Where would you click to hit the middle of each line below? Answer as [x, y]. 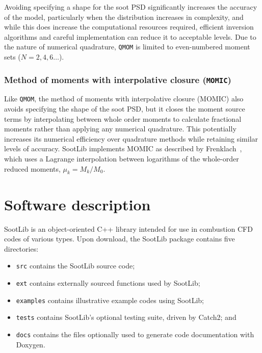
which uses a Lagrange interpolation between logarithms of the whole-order [122, 159]
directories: [21, 248]
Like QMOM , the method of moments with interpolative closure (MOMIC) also [124, 99]
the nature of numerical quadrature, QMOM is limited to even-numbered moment [127, 47]
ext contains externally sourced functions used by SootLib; [108, 282]
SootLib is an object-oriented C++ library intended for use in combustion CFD [128, 228]
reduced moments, [32, 168]
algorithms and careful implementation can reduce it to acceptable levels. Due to [130, 36]
